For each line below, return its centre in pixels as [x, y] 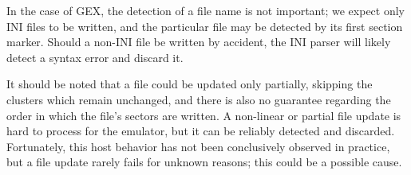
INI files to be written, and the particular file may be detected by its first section [205, 26]
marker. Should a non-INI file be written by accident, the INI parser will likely [199, 42]
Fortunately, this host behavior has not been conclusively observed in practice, [198, 146]
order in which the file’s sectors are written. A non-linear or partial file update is [204, 115]
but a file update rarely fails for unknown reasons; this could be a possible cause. [204, 162]
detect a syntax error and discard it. [95, 57]
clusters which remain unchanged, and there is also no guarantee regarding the [199, 99]
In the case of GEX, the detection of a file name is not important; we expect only [206, 10]
